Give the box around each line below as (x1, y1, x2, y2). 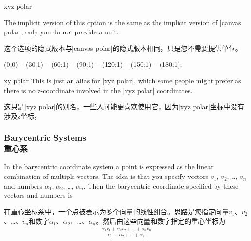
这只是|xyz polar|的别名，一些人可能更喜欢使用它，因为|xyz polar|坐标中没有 (4, 101, 245, 112)
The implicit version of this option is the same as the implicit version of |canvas (4, 17, 241, 27)
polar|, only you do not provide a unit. (4, 27, 119, 37)
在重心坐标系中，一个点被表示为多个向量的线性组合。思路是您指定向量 (4, 206, 229, 216)
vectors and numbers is (4, 190, 72, 200)
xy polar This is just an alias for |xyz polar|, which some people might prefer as (4, 75, 241, 85)
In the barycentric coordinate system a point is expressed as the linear (4, 161, 214, 172)
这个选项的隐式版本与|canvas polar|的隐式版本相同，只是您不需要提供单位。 (4, 43, 242, 53)
